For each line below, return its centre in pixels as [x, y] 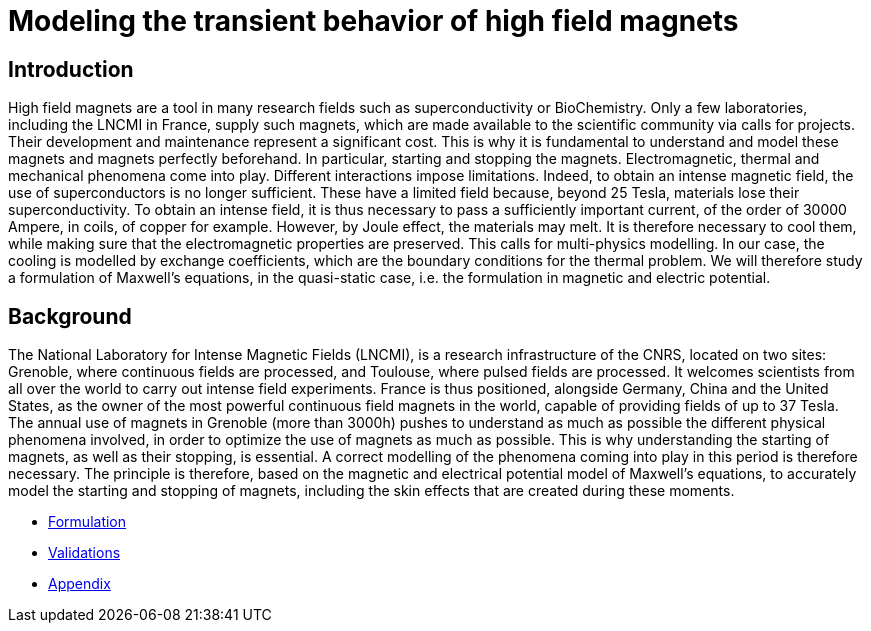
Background [70, 316]
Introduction [71, 69]
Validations [84, 553]
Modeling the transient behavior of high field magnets [373, 21]
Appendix [79, 584]
